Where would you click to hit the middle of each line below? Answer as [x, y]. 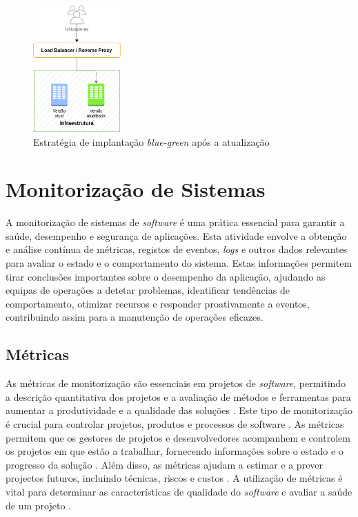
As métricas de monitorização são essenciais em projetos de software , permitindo [176, 383]
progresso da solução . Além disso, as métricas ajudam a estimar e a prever [165, 464]
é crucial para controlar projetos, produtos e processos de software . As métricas [175, 424]
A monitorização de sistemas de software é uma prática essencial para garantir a [175, 222]
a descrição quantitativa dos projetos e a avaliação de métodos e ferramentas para [178, 396]
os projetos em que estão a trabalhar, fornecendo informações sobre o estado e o [175, 451]
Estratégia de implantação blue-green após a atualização [151, 141]
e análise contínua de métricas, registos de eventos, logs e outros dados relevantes [177, 249]
